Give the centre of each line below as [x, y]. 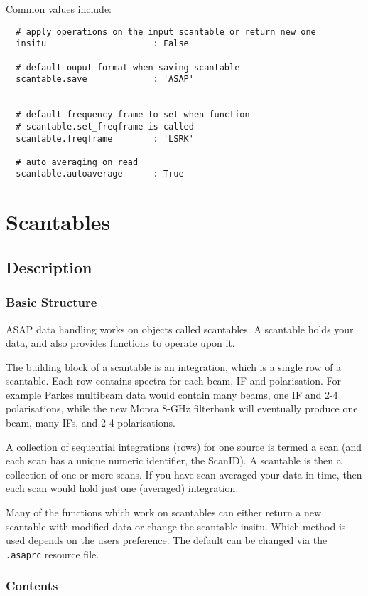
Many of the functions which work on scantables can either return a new [164, 512]
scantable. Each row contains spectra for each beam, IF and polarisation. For [174, 381]
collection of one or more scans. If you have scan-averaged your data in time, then [184, 474]
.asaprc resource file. [53, 554]
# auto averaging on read [77, 162]
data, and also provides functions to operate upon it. [120, 343]
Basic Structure [52, 302]
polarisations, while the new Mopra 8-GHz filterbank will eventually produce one [182, 408]
